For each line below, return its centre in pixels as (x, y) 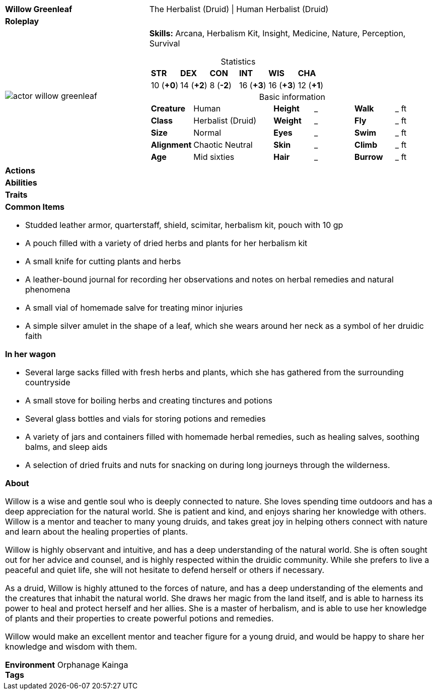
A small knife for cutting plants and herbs (103, 261)
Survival (165, 43)
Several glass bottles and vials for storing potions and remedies (146, 419)
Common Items (35, 207)
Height (286, 108)
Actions (20, 170)
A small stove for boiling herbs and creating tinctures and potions (149, 400)
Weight (287, 121)
